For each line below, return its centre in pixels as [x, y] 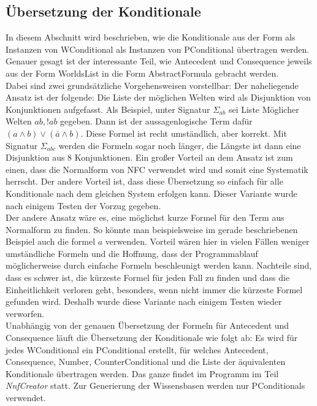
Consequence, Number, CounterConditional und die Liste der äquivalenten [146, 362]
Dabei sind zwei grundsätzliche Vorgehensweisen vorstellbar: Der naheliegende [152, 85]
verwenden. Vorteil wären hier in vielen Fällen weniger [207, 241]
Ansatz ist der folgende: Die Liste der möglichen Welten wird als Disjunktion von [158, 97]
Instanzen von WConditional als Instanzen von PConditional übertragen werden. [158, 49]
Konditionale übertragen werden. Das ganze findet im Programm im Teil [142, 373]
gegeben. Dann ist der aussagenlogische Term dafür [156, 121]
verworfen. [25, 313]
